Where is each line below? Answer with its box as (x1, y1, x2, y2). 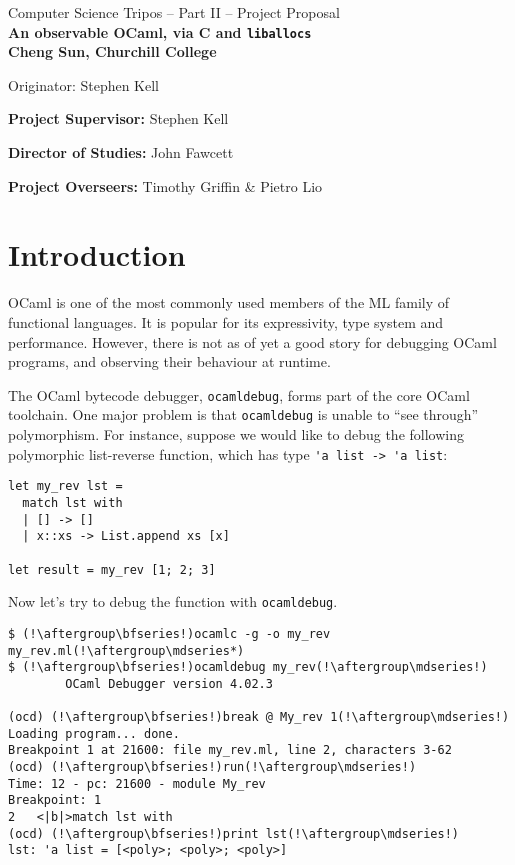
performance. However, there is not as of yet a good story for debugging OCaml (8, 331, 497, 352)
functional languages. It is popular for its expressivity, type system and (8, 311, 444, 332)
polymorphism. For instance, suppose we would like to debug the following (8, 424, 464, 445)
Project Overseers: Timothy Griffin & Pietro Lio (8, 175, 323, 196)
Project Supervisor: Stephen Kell (8, 108, 229, 129)
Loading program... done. (8, 726, 180, 741)
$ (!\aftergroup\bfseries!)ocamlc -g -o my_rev (8, 626, 331, 641)
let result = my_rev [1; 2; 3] (8, 562, 216, 577)
